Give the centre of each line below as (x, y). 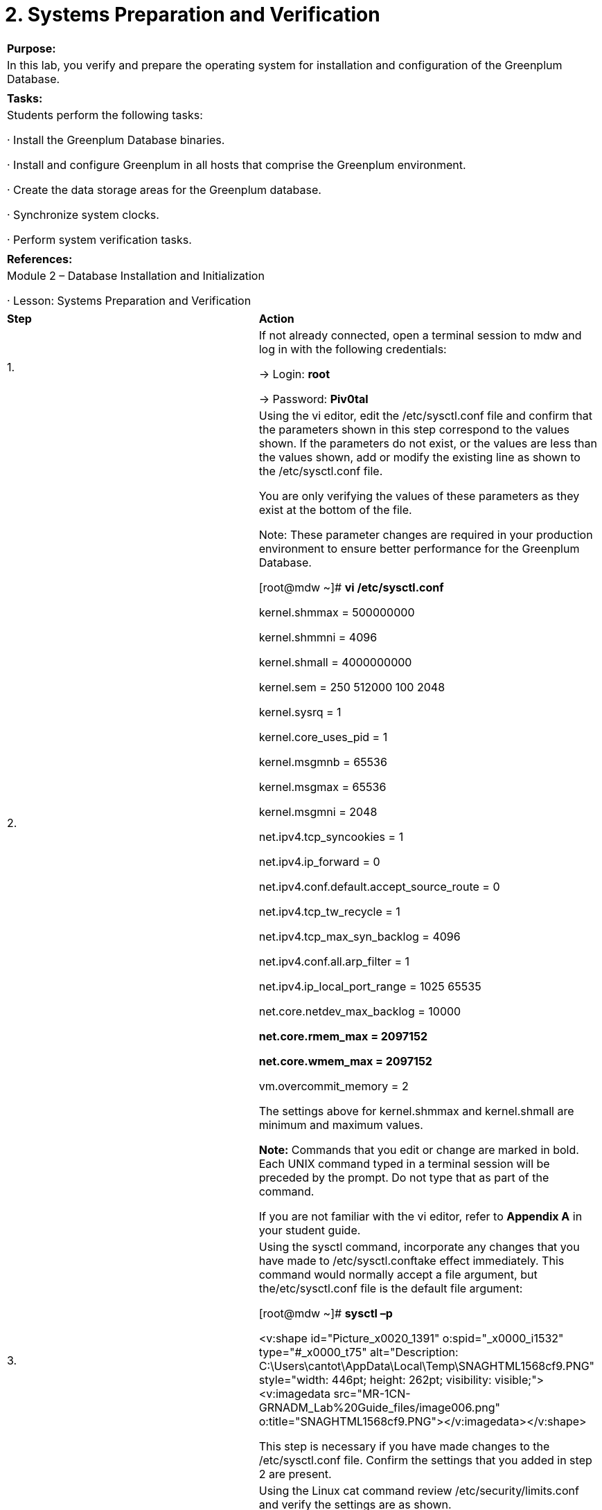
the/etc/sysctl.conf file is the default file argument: (391, 1288)
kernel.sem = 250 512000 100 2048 (352, 687)
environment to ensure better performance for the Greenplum (419, 548)
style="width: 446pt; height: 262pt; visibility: (375, 1379)
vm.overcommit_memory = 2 (334, 1086)
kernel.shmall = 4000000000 (335, 662)
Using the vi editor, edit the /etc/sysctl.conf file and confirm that (426, 415)
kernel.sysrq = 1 (300, 712)
